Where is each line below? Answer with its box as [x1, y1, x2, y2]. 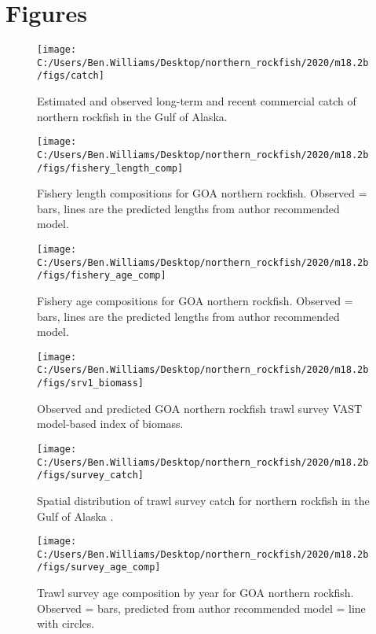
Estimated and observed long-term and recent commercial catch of [37, 93, 356, 109]
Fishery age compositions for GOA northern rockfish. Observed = [37, 293, 353, 308]
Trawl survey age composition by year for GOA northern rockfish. [37, 584, 354, 601]
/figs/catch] [37, 70, 104, 82]
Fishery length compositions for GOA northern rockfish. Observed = [37, 185, 367, 201]
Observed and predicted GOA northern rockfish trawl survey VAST [37, 400, 363, 416]
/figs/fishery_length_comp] [37, 162, 184, 174]
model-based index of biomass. [37, 415, 184, 432]
